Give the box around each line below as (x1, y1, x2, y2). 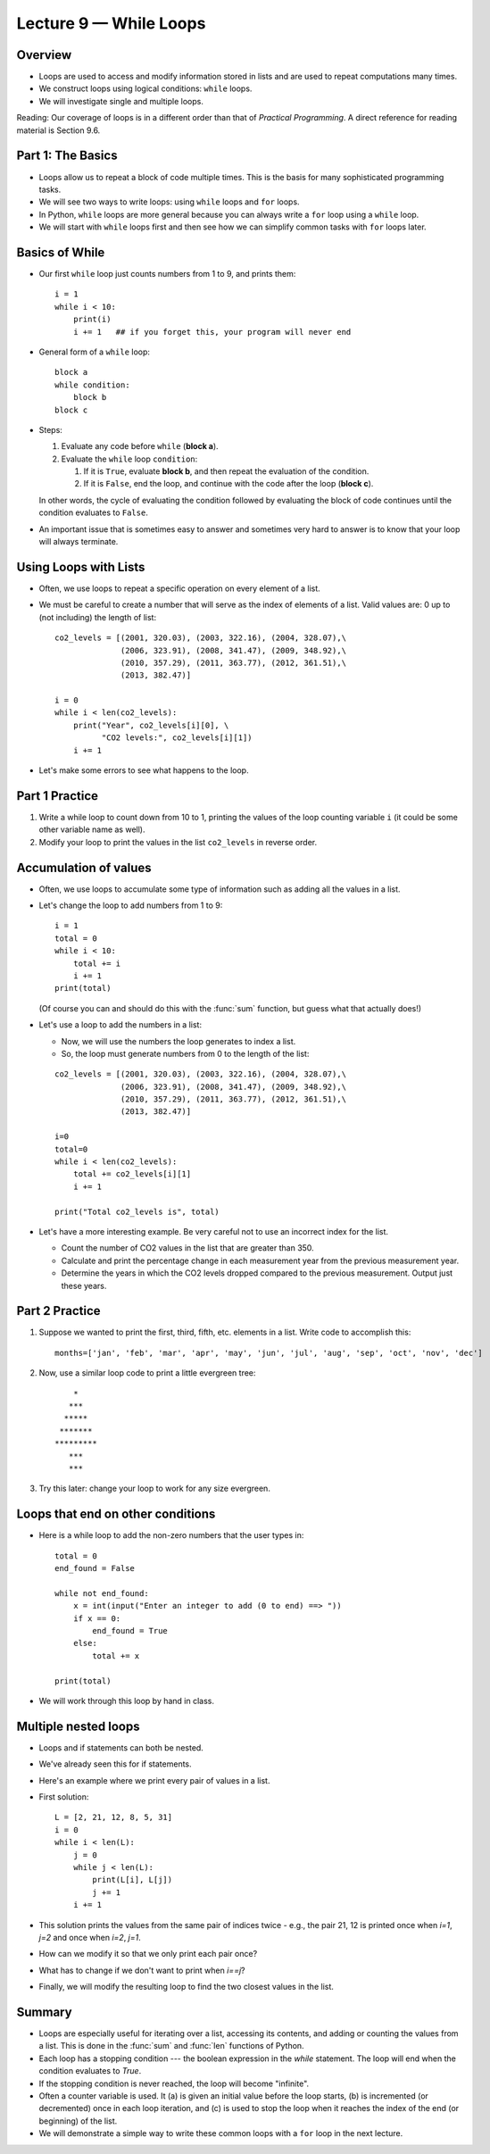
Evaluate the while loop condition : (61, 453, 198, 464)
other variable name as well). (38, 824, 145, 835)
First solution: (38, 1792, 89, 1802)
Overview (16, 47, 72, 62)
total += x (92, 1651, 140, 1660)
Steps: (38, 424, 62, 435)
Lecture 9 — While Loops (16, 13, 206, 33)
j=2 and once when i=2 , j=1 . (38, 1932, 142, 1942)
